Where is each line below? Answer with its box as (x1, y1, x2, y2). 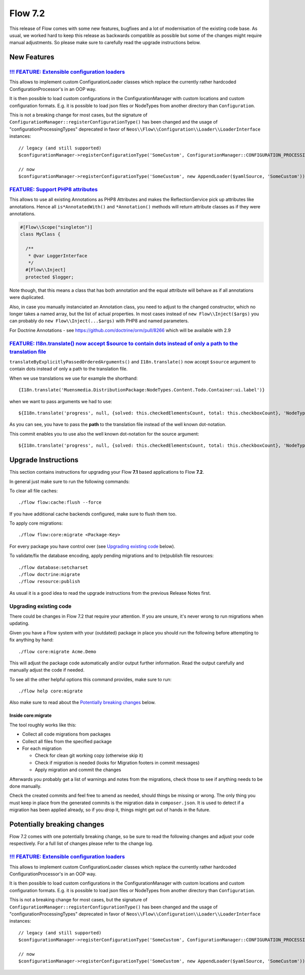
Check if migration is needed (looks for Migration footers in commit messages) (35, 759, 200, 766)
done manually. (9, 783, 42, 789)
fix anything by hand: (9, 637, 54, 643)
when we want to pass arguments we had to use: (9, 398, 112, 404)
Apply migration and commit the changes (35, 767, 121, 773)
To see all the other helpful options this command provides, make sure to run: (9, 676, 172, 682)
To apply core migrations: (9, 520, 63, 526)
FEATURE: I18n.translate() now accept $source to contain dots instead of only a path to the (9, 340, 238, 347)
